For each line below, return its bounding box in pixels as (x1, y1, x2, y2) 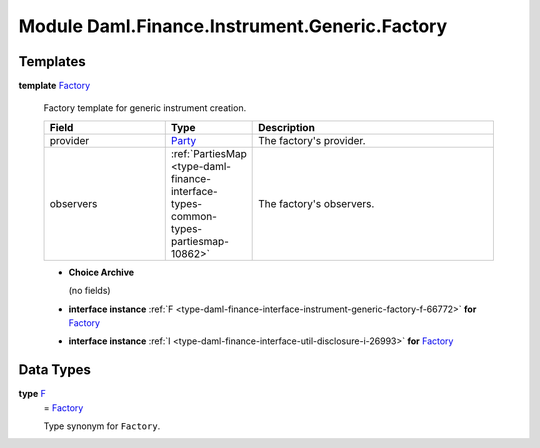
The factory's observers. (258, 196, 375, 210)
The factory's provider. (258, 133, 366, 147)
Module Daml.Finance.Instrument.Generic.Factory (18, 15, 448, 37)
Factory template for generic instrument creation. (43, 102, 247, 114)
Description (258, 120, 315, 134)
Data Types (18, 361, 92, 379)
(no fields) (68, 285, 111, 297)
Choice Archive (68, 266, 135, 278)
